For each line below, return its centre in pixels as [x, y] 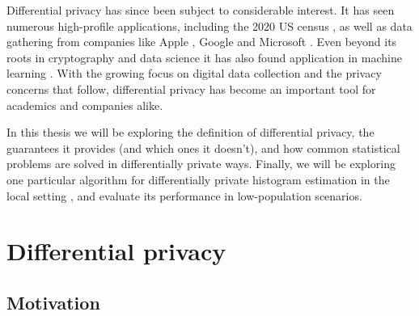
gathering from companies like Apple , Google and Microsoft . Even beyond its [202, 42]
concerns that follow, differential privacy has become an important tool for [191, 88]
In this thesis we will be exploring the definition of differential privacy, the [190, 132]
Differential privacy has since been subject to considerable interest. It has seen [201, 10]
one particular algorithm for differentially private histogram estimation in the [198, 179]
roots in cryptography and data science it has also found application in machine [204, 57]
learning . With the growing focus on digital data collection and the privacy [194, 73]
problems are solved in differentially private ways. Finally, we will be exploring [201, 164]
